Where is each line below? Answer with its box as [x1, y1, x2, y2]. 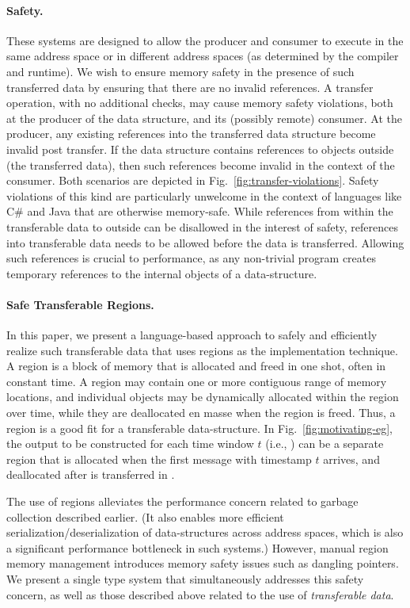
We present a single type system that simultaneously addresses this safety [6, 571, 364, 587]
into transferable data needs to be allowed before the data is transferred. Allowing [6, 234, 404, 250]
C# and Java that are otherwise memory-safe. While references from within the [6, 203, 393, 220]
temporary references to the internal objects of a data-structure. [6, 265, 317, 281]
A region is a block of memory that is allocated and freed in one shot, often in [6, 358, 386, 374]
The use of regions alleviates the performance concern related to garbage [6, 493, 359, 510]
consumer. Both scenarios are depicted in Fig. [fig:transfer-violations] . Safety [6, 172, 379, 189]
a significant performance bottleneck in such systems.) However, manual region [6, 539, 389, 556]
